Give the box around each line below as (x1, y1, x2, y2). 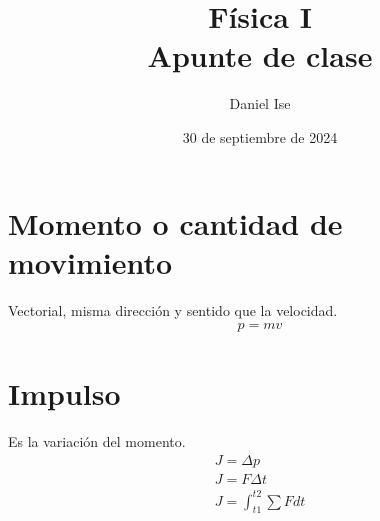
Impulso (8, 373, 121, 414)
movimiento (8, 241, 173, 282)
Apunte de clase (147, 35, 373, 76)
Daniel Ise (229, 93, 291, 114)
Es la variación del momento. (8, 431, 186, 452)
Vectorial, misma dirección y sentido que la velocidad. (8, 299, 338, 320)
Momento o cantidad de (8, 202, 343, 243)
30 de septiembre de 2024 (182, 126, 338, 147)
